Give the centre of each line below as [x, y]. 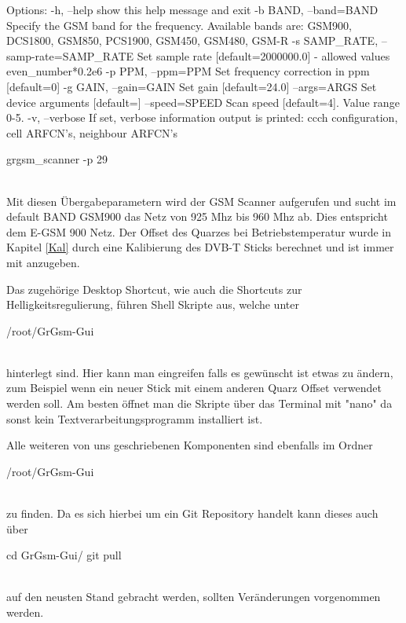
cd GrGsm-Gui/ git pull [64, 555]
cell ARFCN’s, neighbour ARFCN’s [92, 132]
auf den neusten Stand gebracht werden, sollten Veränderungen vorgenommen [194, 597]
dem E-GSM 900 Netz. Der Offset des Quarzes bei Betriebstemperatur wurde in [199, 231]
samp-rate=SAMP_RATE [70, 55]
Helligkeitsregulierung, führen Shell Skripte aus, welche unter [153, 304]
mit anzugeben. [43, 262]
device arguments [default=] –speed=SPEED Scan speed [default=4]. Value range [203, 102]
